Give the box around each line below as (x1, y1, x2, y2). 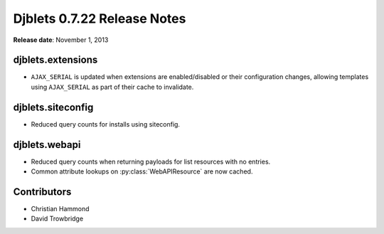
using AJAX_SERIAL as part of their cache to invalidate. (31, 83, 194, 91)
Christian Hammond (31, 204, 90, 213)
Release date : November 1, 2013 (13, 36, 109, 44)
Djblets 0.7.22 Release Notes (13, 11, 186, 26)
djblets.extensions (13, 54, 98, 66)
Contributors (13, 186, 72, 198)
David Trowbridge (31, 214, 84, 223)
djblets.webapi (13, 139, 81, 151)
